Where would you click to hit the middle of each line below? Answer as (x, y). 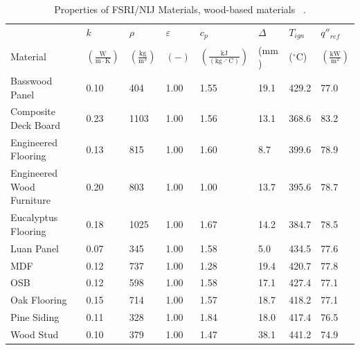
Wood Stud (35, 334)
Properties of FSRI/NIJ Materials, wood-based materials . (180, 9)
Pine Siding (35, 317)
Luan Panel (35, 248)
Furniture (30, 200)
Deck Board (35, 125)
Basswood (31, 80)
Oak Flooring (39, 300)
